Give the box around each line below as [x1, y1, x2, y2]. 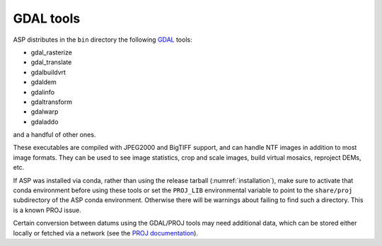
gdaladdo [30, 117, 59, 126]
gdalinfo [30, 88, 55, 96]
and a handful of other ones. [13, 131, 96, 139]
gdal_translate [30, 58, 72, 66]
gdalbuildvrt [30, 68, 66, 76]
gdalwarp [30, 107, 59, 116]
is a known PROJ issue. [13, 206, 81, 214]
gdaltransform [30, 98, 72, 106]
